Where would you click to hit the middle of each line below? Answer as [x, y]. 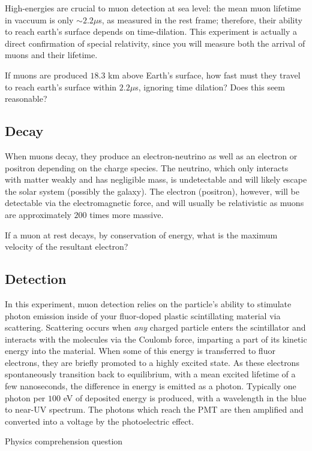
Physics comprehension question [64, 441]
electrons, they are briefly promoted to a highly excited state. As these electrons [152, 362]
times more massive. [127, 214]
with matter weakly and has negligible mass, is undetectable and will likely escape [156, 179]
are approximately [38, 214]
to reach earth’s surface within [61, 87]
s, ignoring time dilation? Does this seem [210, 87]
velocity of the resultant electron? [67, 246]
